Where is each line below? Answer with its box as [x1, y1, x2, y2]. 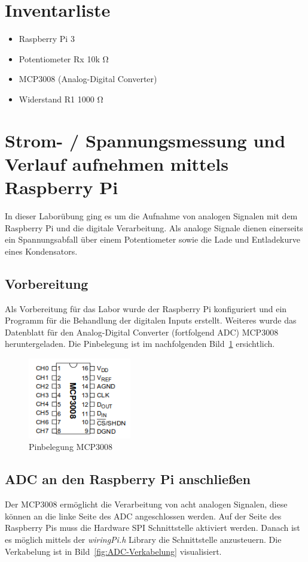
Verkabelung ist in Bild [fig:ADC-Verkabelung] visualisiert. [5, 545, 222, 557]
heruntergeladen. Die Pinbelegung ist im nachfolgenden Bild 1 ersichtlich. [5, 337, 275, 350]
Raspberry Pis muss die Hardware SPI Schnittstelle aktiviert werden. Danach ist [5, 521, 300, 534]
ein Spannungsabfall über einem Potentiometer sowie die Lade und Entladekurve [5, 233, 301, 246]
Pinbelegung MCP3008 [29, 440, 113, 453]
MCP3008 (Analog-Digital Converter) [19, 72, 157, 85]
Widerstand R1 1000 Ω [19, 92, 103, 105]
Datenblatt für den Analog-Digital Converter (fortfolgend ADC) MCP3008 [5, 325, 279, 338]
